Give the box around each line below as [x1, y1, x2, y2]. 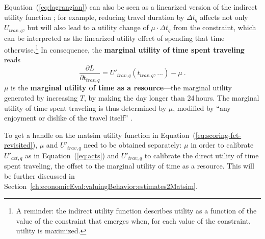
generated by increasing [4, 92, 78, 103]
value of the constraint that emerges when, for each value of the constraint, [16, 215, 251, 226]
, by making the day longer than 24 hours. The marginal [84, 92, 259, 103]
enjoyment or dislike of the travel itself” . [4, 112, 132, 123]
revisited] [4, 139, 33, 150]
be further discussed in [4, 170, 75, 181]
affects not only [200, 11, 248, 22]
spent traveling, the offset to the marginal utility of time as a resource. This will [4, 160, 254, 171]
